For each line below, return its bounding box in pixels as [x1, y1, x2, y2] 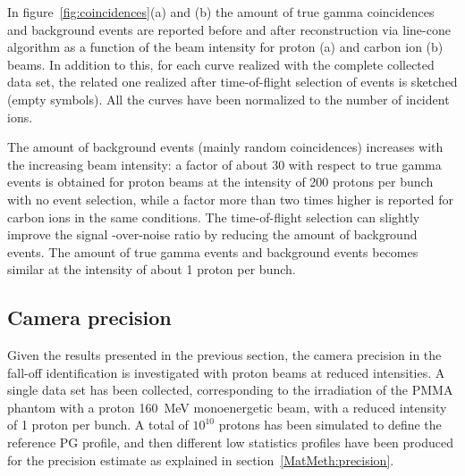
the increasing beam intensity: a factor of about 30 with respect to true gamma [7, 154, 442, 173]
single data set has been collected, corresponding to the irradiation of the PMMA [7, 380, 453, 399]
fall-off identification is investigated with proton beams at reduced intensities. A [7, 363, 445, 381]
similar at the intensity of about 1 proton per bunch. [7, 260, 296, 279]
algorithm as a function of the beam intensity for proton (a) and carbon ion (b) [7, 38, 444, 56]
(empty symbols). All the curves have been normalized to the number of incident [7, 89, 450, 108]
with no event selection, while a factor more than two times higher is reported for [7, 189, 453, 208]
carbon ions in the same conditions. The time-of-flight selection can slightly [7, 207, 420, 226]
